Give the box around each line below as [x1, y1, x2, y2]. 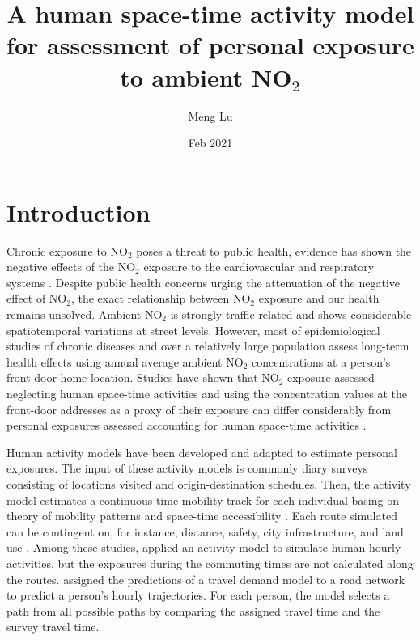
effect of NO [6, 290, 67, 307]
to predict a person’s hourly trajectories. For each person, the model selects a [6, 587, 390, 604]
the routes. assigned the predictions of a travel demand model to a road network [6, 570, 405, 587]
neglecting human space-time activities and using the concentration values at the [6, 384, 407, 401]
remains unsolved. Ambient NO [6, 306, 163, 322]
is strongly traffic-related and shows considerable [170, 306, 412, 322]
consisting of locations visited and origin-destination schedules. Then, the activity [6, 475, 411, 492]
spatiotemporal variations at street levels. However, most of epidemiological [6, 321, 380, 338]
